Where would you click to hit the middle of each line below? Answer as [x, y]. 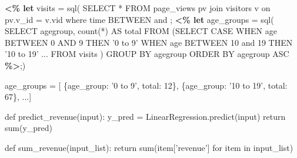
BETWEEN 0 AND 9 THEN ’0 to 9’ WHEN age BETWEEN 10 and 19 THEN [149, 42]
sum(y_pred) [29, 128]
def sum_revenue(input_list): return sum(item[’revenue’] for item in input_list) [149, 147]
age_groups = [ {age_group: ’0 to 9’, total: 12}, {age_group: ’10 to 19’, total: [146, 85]
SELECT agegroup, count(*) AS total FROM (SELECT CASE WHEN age [141, 31]
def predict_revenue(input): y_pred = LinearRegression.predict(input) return [145, 116]
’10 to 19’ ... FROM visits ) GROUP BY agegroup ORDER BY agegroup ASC [147, 54]
